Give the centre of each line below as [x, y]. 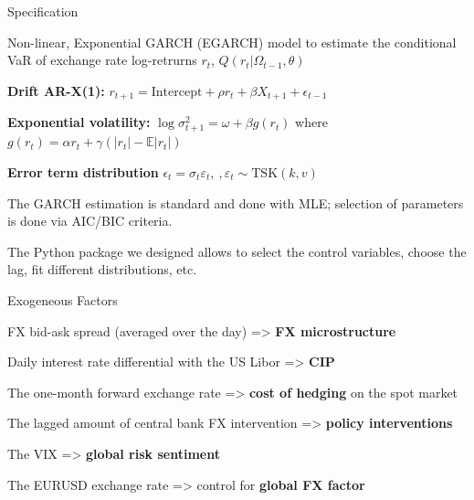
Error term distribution [83, 171]
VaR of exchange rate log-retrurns [102, 60]
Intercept [177, 92]
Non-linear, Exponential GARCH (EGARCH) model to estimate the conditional [232, 42]
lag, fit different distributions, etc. [102, 269]
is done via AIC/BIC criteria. [90, 221]
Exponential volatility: [79, 122]
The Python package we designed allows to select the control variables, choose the [237, 251]
